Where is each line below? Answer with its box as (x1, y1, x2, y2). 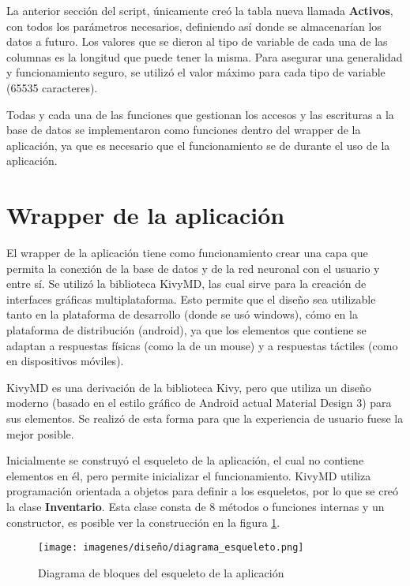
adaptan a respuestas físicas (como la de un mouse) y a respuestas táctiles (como (6, 337, 398, 353)
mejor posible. (6, 425, 74, 442)
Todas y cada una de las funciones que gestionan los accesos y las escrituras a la (6, 106, 394, 122)
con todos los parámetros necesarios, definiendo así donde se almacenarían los (6, 17, 382, 34)
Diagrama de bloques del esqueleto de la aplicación (38, 564, 284, 580)
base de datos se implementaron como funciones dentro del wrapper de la (6, 121, 361, 138)
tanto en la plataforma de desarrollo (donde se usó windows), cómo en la (6, 306, 358, 323)
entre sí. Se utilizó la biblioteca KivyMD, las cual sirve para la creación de (6, 275, 367, 292)
